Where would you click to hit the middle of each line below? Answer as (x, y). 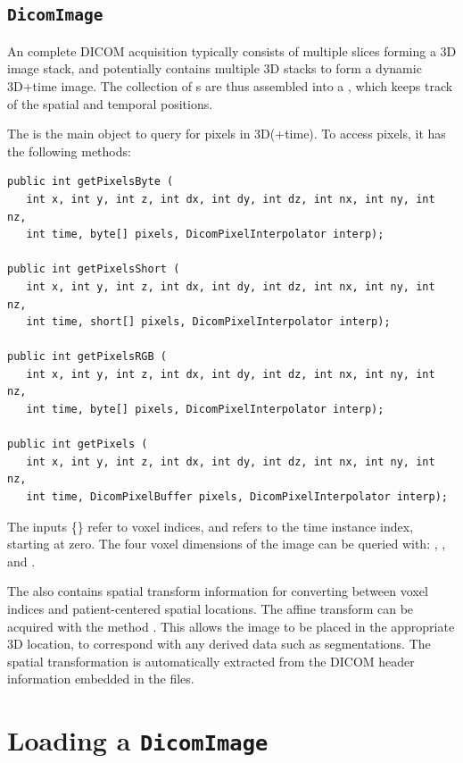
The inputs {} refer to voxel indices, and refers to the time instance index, (211, 526)
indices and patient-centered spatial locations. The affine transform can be (211, 608)
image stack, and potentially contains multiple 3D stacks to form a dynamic (215, 68)
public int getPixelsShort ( (94, 269)
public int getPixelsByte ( (91, 182)
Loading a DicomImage (138, 740)
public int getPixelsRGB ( (87, 357)
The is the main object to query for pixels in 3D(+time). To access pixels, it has (227, 134)
